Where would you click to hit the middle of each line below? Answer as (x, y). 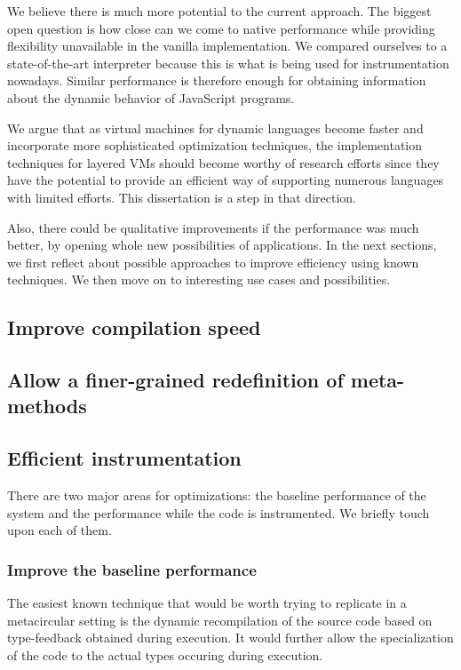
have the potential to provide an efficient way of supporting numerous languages (226, 180)
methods (47, 406)
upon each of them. (60, 530)
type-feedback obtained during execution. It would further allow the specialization (230, 638)
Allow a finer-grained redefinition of (175, 380)
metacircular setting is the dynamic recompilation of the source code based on (220, 620)
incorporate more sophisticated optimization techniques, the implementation (215, 145)
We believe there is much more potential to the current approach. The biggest (219, 11)
